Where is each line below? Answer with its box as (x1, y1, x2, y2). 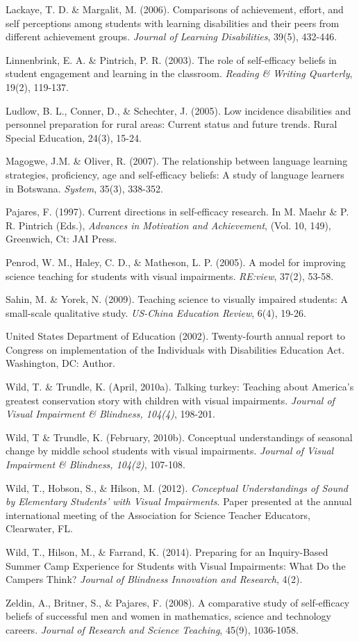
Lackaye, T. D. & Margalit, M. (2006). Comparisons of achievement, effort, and (6, 2, 344, 16)
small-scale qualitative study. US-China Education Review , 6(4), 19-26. (6, 305, 306, 320)
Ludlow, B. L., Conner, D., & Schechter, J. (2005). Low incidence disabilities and (6, 103, 351, 117)
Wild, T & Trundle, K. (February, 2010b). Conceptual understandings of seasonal (6, 429, 353, 444)
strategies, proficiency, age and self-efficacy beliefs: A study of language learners (6, 167, 344, 181)
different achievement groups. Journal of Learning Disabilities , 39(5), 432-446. (6, 29, 337, 44)
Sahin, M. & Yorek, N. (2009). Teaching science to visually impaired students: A (6, 292, 349, 306)
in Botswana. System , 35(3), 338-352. (6, 181, 163, 195)
